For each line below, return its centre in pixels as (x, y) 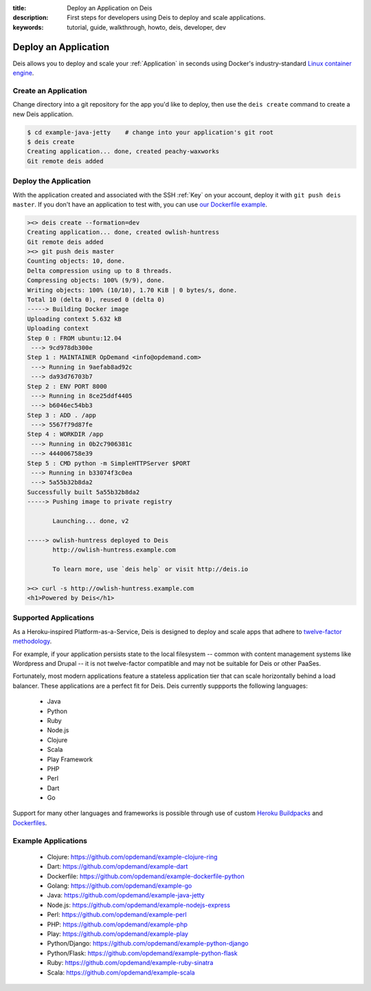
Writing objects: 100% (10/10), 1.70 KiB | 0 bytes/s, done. (132, 290)
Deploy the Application (52, 181)
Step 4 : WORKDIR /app (65, 434)
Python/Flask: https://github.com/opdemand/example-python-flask (142, 953)
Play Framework (70, 759)
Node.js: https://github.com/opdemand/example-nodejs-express (138, 905)
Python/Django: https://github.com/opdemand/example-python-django (148, 944)
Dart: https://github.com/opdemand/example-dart (117, 867)
